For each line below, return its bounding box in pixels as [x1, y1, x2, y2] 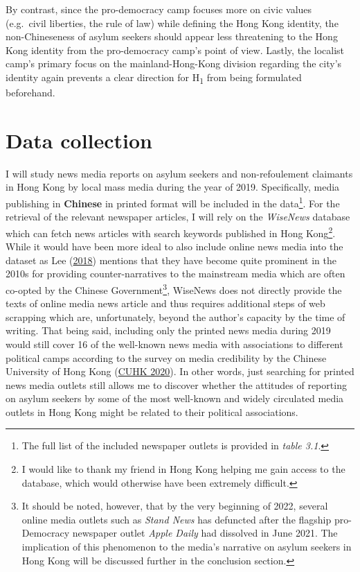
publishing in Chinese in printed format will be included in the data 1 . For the [6, 194, 340, 210]
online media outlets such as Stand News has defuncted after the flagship [21, 512, 332, 526]
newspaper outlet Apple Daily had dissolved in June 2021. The [72, 526, 338, 540]
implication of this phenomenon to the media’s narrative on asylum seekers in [21, 539, 352, 554]
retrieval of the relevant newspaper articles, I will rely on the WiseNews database [6, 209, 350, 224]
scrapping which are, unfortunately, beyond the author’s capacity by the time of [6, 309, 345, 324]
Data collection [6, 125, 153, 154]
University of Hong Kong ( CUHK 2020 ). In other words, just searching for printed [6, 364, 354, 379]
